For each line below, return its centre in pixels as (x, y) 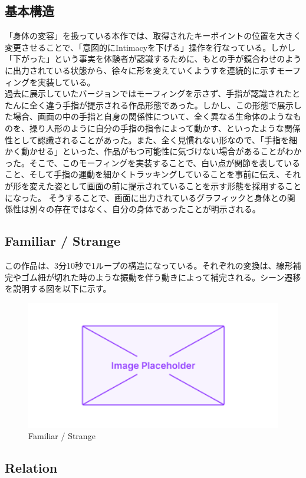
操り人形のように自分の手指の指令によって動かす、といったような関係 (165, 128)
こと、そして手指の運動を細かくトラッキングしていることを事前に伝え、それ (153, 174)
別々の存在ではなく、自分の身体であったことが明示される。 (145, 209)
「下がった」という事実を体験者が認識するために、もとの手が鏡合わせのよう (153, 59)
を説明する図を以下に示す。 (58, 289)
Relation (31, 468)
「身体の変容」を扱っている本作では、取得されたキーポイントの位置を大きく (153, 36)
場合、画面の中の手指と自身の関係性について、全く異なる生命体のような (153, 116)
